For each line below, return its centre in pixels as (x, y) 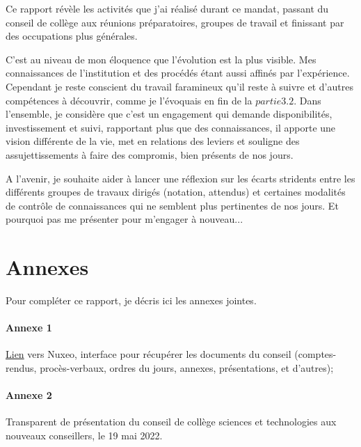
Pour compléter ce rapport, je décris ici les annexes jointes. (131, 300)
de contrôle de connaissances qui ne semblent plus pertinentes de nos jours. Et (172, 205)
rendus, (21, 368)
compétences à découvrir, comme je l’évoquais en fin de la (129, 100)
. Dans (307, 100)
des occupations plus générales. (72, 36)
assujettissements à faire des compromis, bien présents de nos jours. (150, 154)
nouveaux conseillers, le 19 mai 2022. (84, 435)
